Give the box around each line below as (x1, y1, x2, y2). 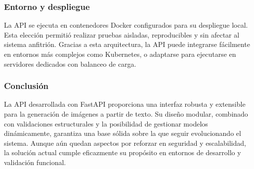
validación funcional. (4, 157, 66, 167)
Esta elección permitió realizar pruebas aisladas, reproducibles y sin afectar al (4, 29, 240, 40)
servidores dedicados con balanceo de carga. (4, 58, 136, 69)
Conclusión (4, 80, 48, 92)
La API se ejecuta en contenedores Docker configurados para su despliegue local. (4, 20, 248, 30)
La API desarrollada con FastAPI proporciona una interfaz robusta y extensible (4, 99, 246, 109)
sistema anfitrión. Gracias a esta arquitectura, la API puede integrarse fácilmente (4, 39, 250, 49)
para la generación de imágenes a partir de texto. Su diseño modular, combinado (4, 109, 248, 119)
